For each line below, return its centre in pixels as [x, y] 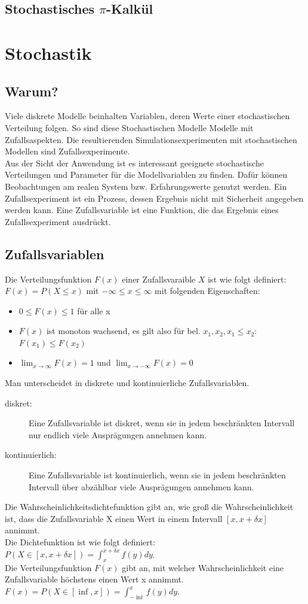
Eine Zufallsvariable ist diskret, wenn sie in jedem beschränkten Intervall [162, 423]
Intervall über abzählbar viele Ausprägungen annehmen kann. [141, 486]
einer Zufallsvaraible [159, 279]
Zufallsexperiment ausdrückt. [58, 221]
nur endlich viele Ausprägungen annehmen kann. [118, 434]
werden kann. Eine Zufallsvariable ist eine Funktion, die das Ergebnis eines [142, 210]
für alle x [94, 310]
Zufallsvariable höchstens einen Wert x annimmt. [94, 579]
